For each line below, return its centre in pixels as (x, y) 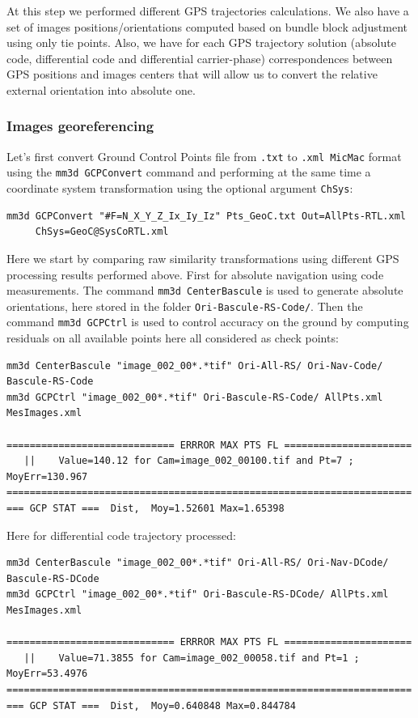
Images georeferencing (80, 126)
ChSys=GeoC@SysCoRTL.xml (102, 232)
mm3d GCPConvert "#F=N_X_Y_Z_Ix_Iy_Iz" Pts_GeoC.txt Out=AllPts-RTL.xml (206, 216)
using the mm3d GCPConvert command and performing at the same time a (189, 172)
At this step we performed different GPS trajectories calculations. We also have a (208, 11)
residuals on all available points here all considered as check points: (173, 338)
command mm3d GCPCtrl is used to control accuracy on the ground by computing (208, 322)
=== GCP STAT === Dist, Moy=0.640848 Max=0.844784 (151, 705)
